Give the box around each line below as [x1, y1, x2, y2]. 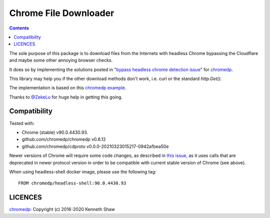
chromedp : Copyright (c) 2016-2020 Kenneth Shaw [9, 206, 115, 212]
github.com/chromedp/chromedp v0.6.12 [21, 136, 106, 142]
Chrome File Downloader [9, 7, 114, 18]
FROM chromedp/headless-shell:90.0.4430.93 [18, 180, 126, 186]
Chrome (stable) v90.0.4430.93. [21, 129, 88, 135]
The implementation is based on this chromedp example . [9, 85, 126, 91]
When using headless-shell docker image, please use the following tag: [9, 168, 156, 174]
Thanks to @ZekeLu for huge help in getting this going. [9, 94, 122, 100]
